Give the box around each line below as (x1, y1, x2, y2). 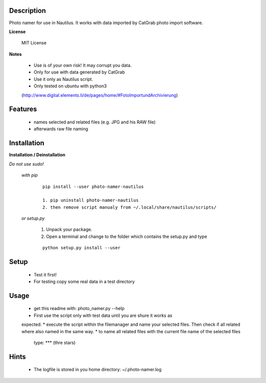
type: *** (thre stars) (33, 340, 76, 345)
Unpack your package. (46, 227, 93, 232)
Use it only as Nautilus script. (33, 76, 93, 82)
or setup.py (21, 215, 45, 222)
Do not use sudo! (9, 161, 44, 167)
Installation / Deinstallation (9, 152, 66, 158)
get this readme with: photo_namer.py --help (33, 306, 125, 311)
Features (9, 105, 37, 114)
